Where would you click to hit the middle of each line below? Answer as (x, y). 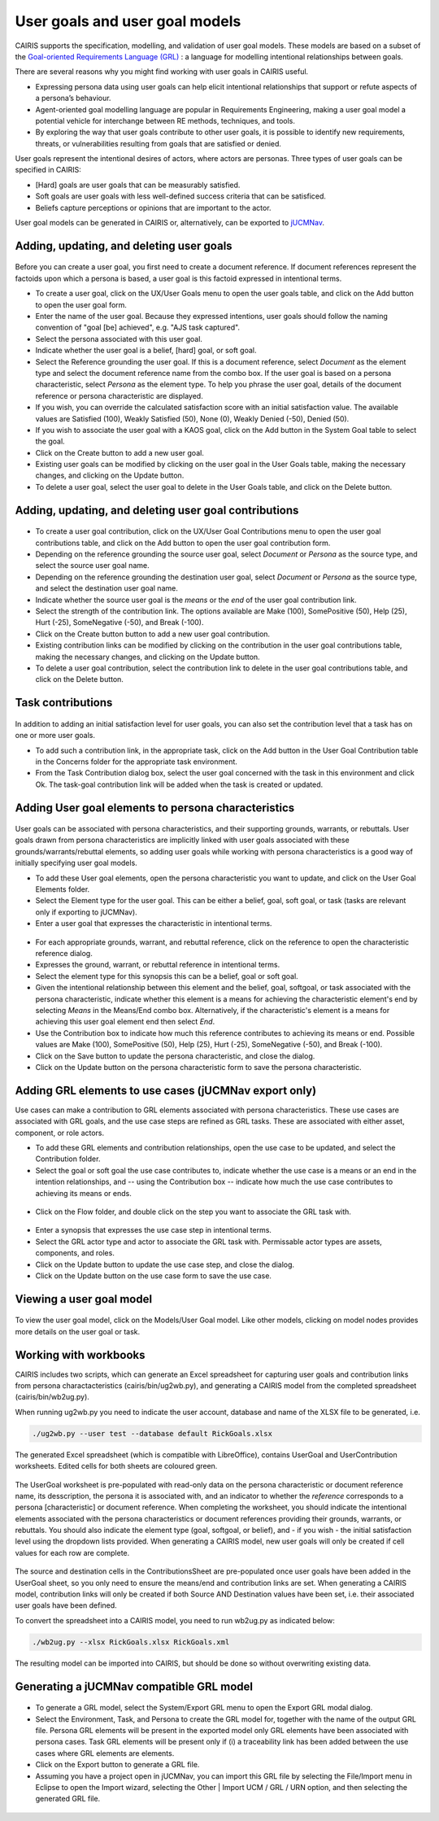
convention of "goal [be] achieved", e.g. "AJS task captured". (137, 328)
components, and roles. (75, 1253)
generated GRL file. (68, 1799)
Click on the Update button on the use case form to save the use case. (154, 1275)
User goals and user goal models (128, 21)
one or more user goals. (55, 736)
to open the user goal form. (81, 304)
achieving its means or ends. (83, 1193)
